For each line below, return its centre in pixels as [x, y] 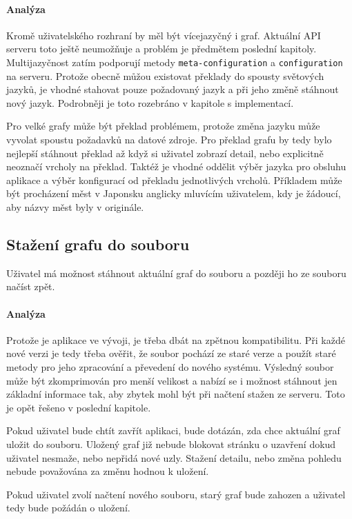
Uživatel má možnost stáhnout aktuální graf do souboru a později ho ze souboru [176, 273]
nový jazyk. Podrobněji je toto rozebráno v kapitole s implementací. [150, 102]
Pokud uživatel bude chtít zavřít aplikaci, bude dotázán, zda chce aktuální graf [173, 430]
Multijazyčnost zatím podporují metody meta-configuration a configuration [175, 62]
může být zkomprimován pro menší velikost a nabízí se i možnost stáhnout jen [172, 380]
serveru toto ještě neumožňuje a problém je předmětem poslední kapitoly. [162, 49]
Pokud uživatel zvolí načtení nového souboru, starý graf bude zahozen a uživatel [176, 494]
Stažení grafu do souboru [98, 244]
